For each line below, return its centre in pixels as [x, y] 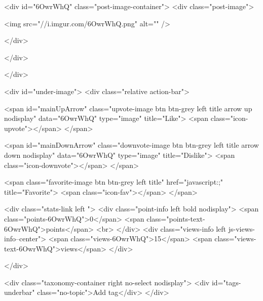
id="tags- [226, 282]
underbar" [20, 292]
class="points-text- [176, 218]
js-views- [241, 228]
